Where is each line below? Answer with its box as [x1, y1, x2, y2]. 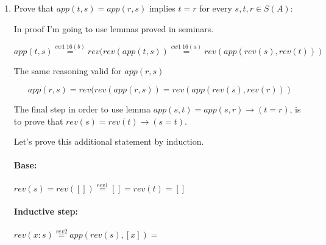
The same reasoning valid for [13, 64, 122, 77]
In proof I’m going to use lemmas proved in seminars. [13, 22, 214, 35]
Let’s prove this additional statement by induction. [13, 135, 204, 148]
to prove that [13, 114, 63, 127]
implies [149, 2, 175, 14]
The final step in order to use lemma [13, 103, 151, 115]
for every [199, 2, 232, 14]
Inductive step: [13, 205, 78, 218]
